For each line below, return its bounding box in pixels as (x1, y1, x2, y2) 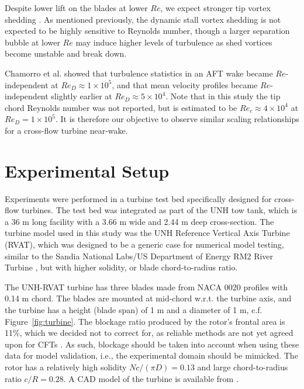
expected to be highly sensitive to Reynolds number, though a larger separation (5, 25, 290, 37)
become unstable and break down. (5, 47, 127, 60)
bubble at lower (5, 36, 60, 48)
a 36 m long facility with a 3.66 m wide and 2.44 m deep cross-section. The (5, 215, 274, 227)
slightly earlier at (51, 90, 112, 102)
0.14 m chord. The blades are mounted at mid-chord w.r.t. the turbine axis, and (5, 292, 292, 304)
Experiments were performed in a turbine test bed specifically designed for (5, 192, 272, 204)
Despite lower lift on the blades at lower (5, 2, 148, 13)
